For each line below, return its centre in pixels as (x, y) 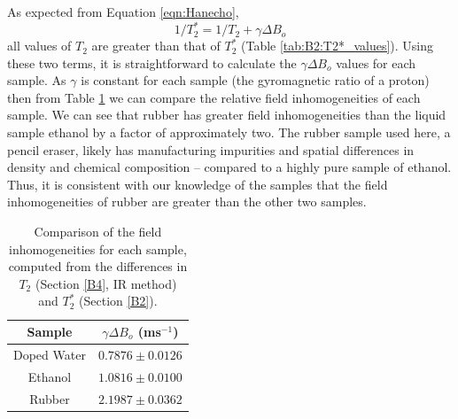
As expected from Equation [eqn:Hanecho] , (123, 12)
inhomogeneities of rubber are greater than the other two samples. (187, 202)
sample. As (37, 80)
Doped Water (50, 354)
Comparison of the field (98, 232)
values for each (376, 62)
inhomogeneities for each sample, (98, 248)
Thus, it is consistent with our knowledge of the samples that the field (198, 184)
